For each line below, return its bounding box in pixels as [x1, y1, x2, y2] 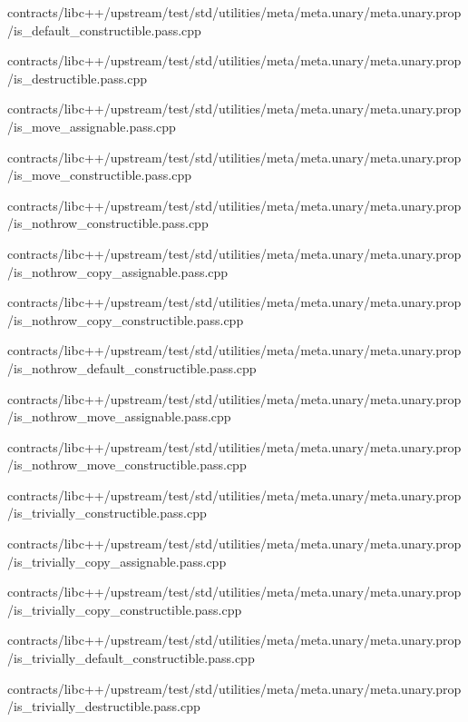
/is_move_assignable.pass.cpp [7, 116, 176, 135]
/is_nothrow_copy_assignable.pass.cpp [7, 262, 229, 281]
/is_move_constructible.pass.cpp [7, 165, 191, 184]
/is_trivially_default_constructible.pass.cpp [7, 648, 255, 668]
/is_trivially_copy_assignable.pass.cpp [7, 551, 227, 570]
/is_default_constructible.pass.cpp [7, 20, 201, 39]
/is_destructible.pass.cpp [7, 68, 147, 87]
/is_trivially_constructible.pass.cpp [7, 503, 207, 522]
